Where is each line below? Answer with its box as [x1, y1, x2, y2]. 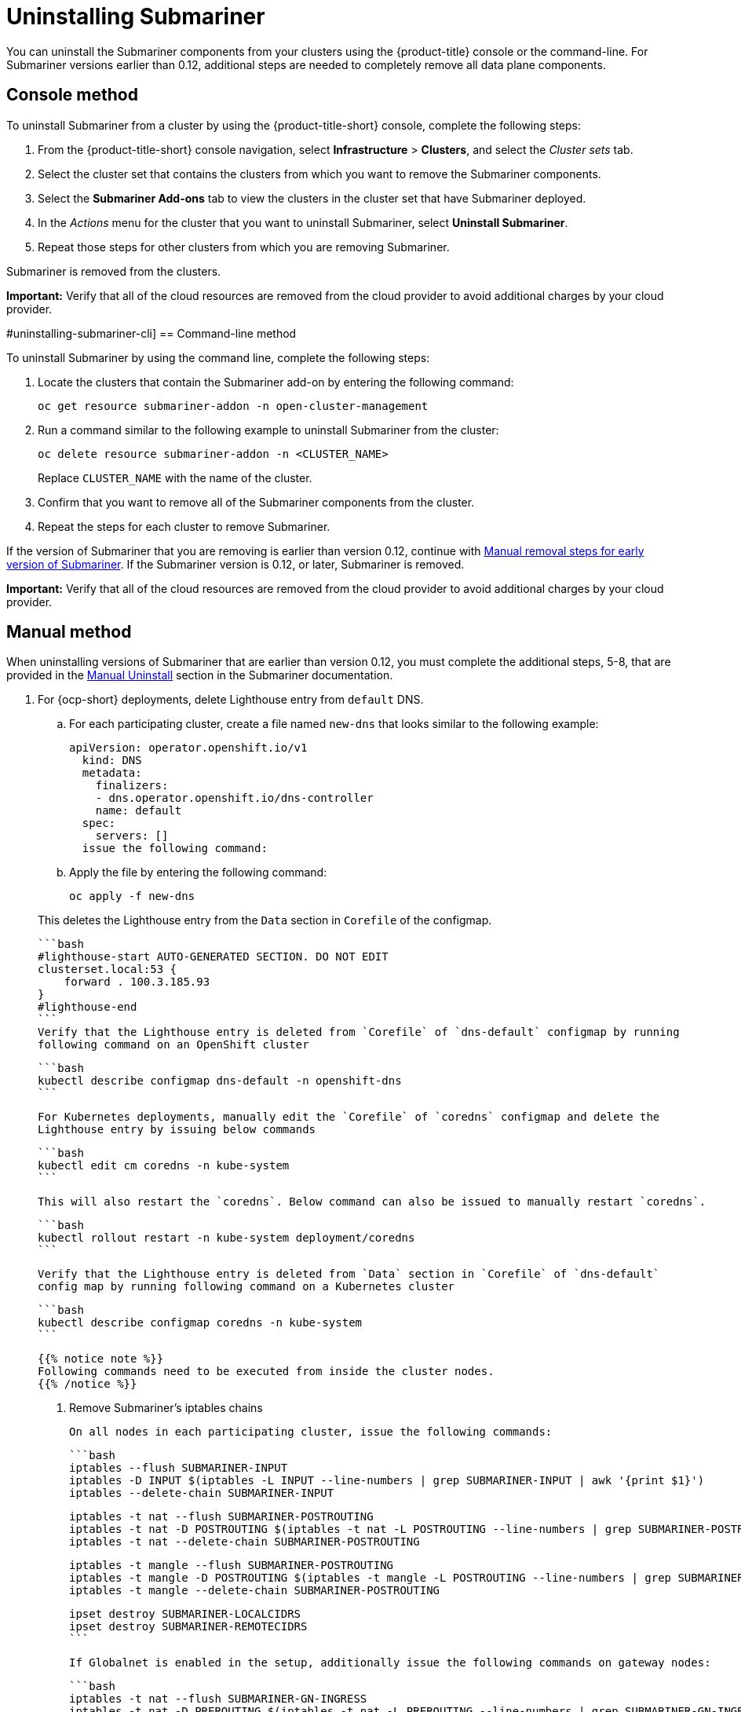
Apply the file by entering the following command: [69, 865, 327, 880]
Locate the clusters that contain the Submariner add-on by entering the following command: [38, 375, 514, 389]
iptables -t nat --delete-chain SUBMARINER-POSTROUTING [69, 1535, 420, 1549]
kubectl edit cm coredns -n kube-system [38, 1159, 290, 1172]
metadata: [82, 766, 142, 780]
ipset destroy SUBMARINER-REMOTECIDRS [69, 1620, 308, 1633]
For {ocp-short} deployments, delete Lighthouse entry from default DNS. [38, 693, 424, 707]
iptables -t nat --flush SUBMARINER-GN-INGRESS [69, 1692, 367, 1706]
